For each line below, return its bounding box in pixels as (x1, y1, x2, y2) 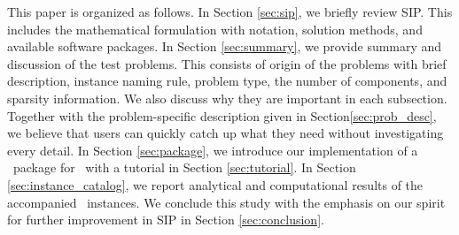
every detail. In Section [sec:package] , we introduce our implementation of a (7, 140, 418, 159)
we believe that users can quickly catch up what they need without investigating (7, 124, 444, 142)
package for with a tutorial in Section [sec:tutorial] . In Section (12, 158, 356, 177)
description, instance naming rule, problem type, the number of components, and (7, 72, 447, 90)
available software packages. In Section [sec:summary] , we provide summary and (7, 37, 442, 56)
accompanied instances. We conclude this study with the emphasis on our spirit (7, 193, 446, 211)
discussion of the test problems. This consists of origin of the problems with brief (7, 54, 447, 72)
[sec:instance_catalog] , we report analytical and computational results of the (7, 175, 424, 193)
